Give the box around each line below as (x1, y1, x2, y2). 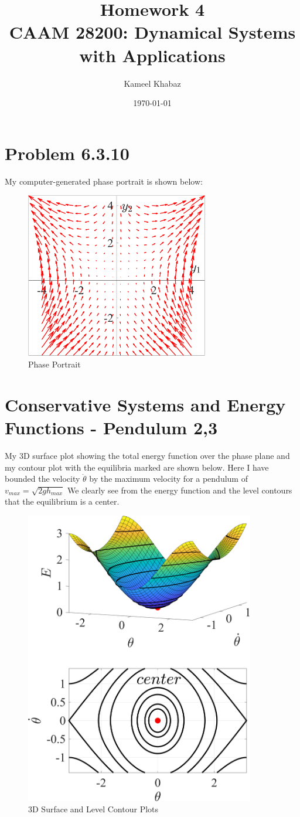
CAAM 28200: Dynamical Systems (9, 20, 296, 44)
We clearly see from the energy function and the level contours (67, 484, 292, 496)
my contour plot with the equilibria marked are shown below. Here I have (5, 461, 269, 473)
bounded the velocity (5, 472, 80, 485)
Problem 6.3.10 (5, 141, 129, 165)
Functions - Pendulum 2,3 (5, 416, 218, 440)
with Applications (79, 43, 226, 67)
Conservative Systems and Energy (5, 392, 286, 416)
